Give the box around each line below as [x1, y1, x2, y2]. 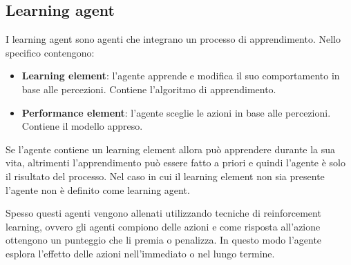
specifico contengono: [6, 45, 95, 59]
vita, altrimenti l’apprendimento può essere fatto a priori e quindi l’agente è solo [6, 155, 345, 170]
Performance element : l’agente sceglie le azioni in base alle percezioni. [21, 105, 331, 119]
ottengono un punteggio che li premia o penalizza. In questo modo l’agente [6, 233, 322, 247]
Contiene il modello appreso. [21, 119, 143, 133]
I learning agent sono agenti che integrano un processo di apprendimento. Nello [6, 32, 341, 46]
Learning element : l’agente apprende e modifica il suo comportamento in [21, 68, 340, 83]
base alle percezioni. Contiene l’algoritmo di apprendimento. [21, 81, 276, 96]
